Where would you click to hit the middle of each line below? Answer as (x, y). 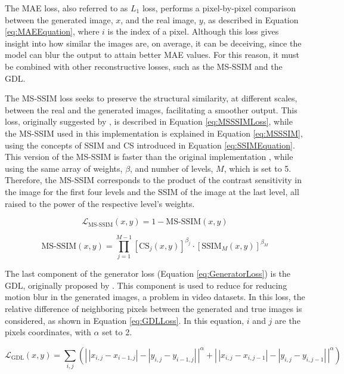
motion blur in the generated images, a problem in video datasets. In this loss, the (155, 297)
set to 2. (117, 332)
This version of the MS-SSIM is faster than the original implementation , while (149, 157)
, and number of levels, (172, 168)
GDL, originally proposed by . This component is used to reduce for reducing (146, 285)
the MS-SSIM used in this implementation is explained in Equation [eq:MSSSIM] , (154, 133)
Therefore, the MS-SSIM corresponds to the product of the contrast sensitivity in (154, 180)
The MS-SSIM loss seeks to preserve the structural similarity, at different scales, (151, 98)
